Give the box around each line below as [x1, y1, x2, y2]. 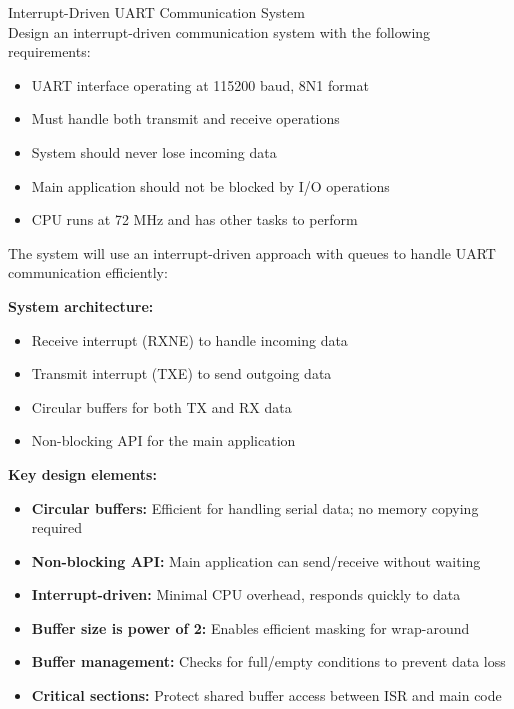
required [31, 517, 83, 538]
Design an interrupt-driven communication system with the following [8, 21, 431, 42]
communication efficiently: [8, 262, 168, 283]
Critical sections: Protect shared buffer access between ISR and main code [31, 685, 502, 706]
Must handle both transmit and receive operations [31, 108, 340, 129]
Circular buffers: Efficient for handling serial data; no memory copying [31, 497, 479, 518]
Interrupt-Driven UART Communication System [8, 2, 305, 22]
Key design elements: [8, 463, 157, 484]
